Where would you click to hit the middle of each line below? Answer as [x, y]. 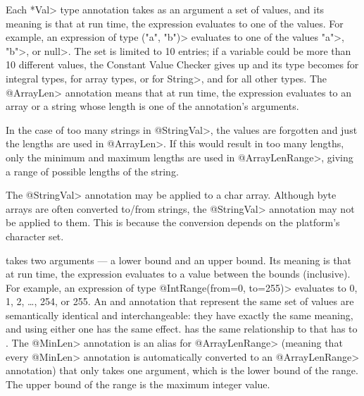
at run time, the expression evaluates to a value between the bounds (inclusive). [178, 274]
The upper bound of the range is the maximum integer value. [138, 384]
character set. [35, 236]
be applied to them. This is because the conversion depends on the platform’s [173, 222]
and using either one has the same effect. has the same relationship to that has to [182, 329]
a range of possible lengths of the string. [92, 171]
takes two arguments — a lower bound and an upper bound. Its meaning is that [178, 260]
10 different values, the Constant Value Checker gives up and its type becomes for [182, 64]
